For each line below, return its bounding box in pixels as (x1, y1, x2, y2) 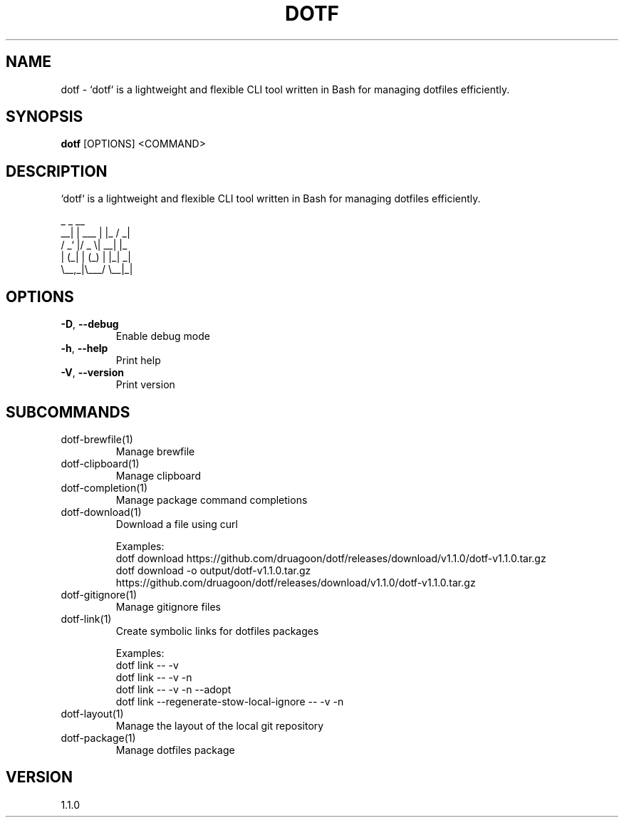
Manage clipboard (115, 469, 202, 482)
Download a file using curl (115, 517, 238, 530)
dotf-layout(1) (61, 707, 124, 720)
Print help (115, 354, 161, 367)
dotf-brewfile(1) (61, 433, 133, 445)
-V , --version (61, 366, 124, 379)
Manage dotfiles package (115, 743, 235, 756)
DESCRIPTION (6, 162, 108, 180)
